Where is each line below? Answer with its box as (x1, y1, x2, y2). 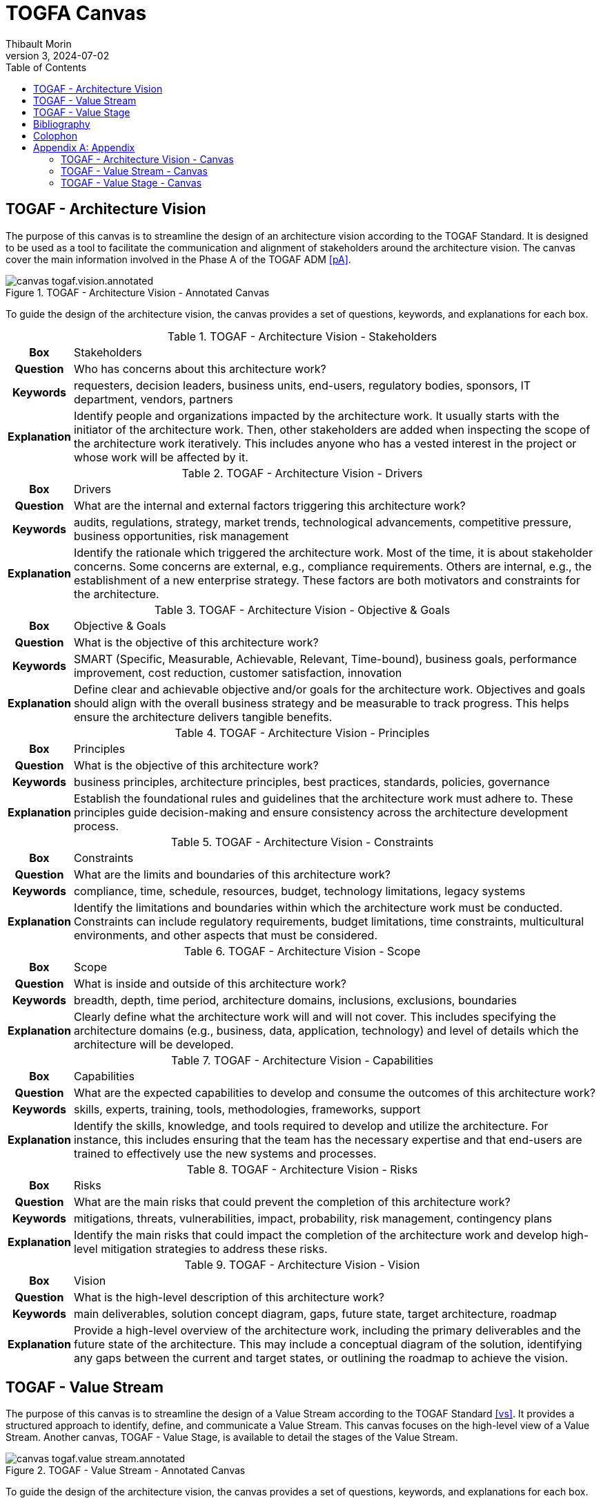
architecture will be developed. (73, 1037, 234, 1051)
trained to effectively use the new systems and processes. (73, 1146, 377, 1160)
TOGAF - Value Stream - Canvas (61, 164, 208, 177)
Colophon (33, 129, 77, 142)
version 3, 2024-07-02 (6, 49, 110, 61)
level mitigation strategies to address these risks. (73, 1241, 328, 1256)
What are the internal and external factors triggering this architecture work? (73, 498, 466, 513)
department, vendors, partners (73, 392, 233, 406)
